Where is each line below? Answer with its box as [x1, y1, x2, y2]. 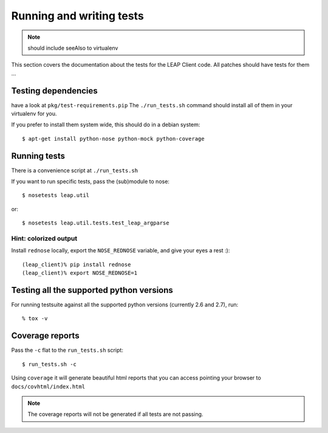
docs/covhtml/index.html [11, 383, 85, 390]
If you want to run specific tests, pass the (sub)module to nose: [11, 178, 170, 185]
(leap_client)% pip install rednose [22, 261, 131, 268]
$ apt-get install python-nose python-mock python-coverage [22, 135, 205, 142]
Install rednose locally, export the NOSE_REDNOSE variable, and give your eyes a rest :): [11, 247, 230, 254]
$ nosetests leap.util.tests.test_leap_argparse [22, 220, 169, 227]
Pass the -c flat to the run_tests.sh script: [11, 346, 124, 354]
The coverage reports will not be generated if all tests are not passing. [27, 411, 203, 418]
